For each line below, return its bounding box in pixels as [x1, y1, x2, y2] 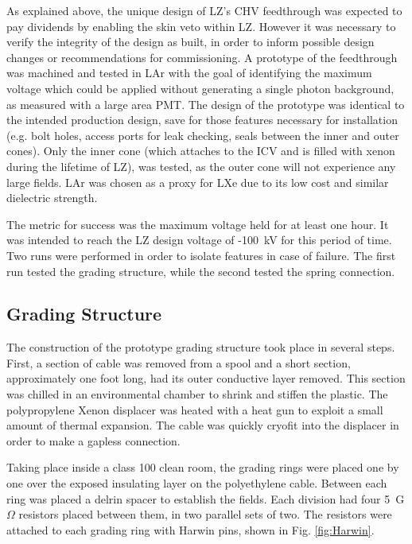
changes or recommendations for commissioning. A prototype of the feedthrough [6, 49, 398, 65]
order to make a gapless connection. [6, 432, 181, 449]
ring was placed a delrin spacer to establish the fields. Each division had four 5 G [6, 490, 405, 507]
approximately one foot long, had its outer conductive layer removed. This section [6, 370, 406, 387]
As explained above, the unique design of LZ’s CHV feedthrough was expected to [6, 2, 402, 18]
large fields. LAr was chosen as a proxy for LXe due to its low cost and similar [6, 173, 389, 190]
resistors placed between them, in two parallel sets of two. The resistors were [18, 506, 392, 523]
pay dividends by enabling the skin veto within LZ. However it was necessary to [6, 17, 396, 34]
